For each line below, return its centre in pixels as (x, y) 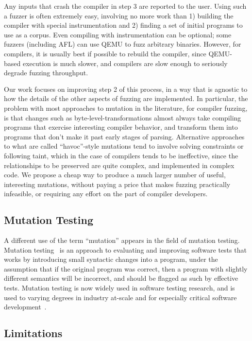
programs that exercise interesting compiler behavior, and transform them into (121, 127)
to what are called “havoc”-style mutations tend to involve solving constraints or (124, 146)
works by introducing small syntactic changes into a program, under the (111, 259)
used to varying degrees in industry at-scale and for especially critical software (120, 297)
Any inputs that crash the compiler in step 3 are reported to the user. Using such (125, 6)
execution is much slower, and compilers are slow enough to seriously (125, 63)
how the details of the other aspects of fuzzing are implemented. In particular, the (126, 98)
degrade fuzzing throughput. (46, 73)
